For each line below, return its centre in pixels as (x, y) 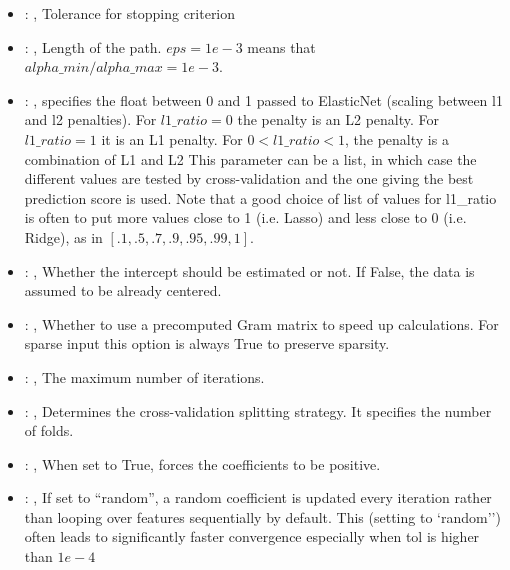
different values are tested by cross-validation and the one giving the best (249, 178)
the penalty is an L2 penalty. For (338, 119)
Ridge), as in (63, 236)
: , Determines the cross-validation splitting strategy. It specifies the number (258, 410)
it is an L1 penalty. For (172, 138)
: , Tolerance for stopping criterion (130, 13)
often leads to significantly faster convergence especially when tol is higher (252, 536)
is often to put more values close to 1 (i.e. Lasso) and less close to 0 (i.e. (245, 217)
